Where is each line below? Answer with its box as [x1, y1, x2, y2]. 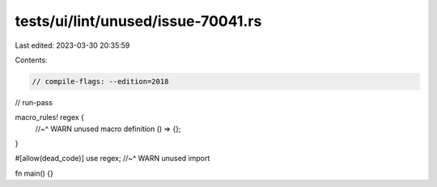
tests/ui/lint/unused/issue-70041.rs [15, 12, 262, 30]
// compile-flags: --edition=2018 [32, 77, 169, 86]
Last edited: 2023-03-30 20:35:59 [15, 40, 130, 50]
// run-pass [15, 97, 53, 107]
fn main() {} [15, 168, 54, 178]
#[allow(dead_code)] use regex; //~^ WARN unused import [15, 154, 210, 164]
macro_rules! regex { [15, 113, 85, 122]
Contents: [15, 55, 48, 65]
